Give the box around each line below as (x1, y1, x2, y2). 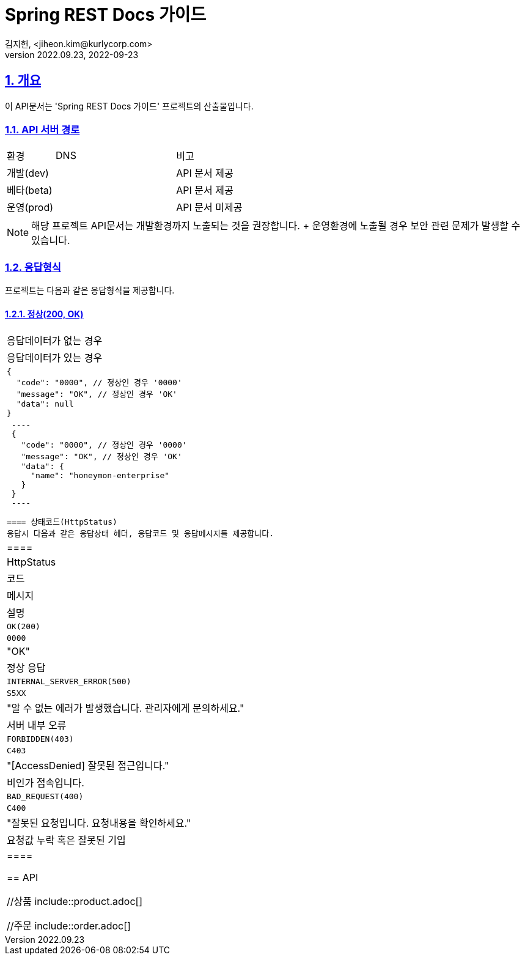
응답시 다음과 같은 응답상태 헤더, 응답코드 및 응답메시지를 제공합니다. (7, 529, 274, 539)
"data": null (16, 399, 74, 409)
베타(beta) (7, 184, 53, 197)
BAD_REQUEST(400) (7, 792, 84, 802)
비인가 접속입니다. (7, 777, 84, 789)
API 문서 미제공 (176, 201, 243, 214)
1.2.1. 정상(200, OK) (5, 308, 84, 319)
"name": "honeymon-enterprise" (31, 471, 170, 481)
